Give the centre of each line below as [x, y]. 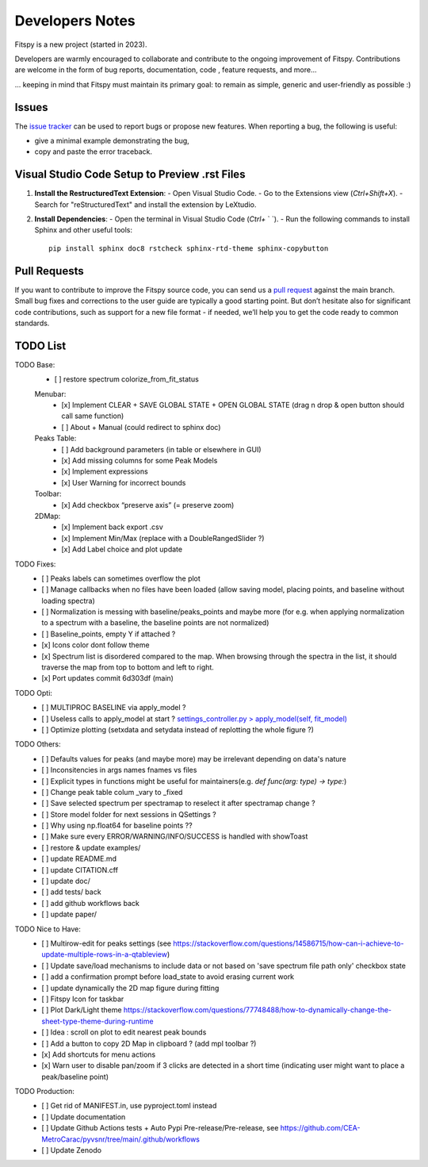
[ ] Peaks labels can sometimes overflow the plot [121, 578]
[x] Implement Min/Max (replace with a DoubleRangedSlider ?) [163, 538]
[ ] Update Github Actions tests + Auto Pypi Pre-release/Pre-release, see [160, 1128]
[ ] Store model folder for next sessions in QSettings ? [129, 814]
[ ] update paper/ [69, 914]
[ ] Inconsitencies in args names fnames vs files [119, 770]
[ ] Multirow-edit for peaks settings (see [107, 943]
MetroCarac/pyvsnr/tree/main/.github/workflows [120, 1139]
